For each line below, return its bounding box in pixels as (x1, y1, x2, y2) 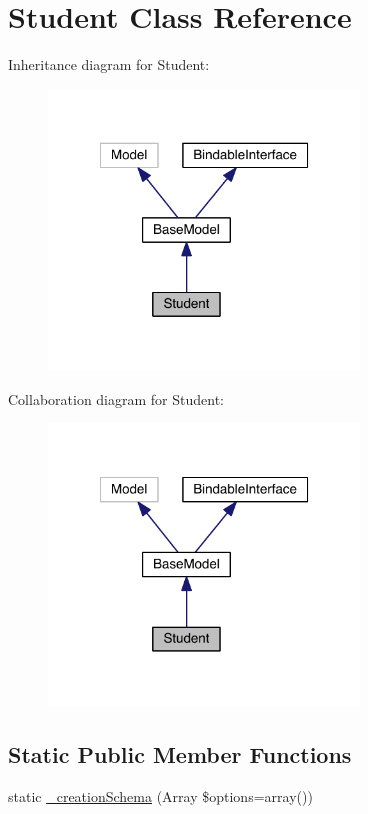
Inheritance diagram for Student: (8, 54, 210, 75)
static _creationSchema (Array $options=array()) (8, 785, 313, 806)
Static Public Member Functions (8, 739, 352, 770)
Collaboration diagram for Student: (8, 388, 225, 409)
